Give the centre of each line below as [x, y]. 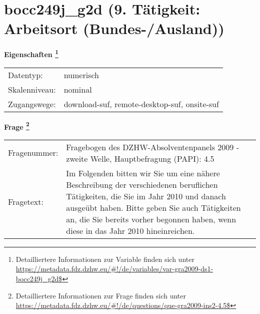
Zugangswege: [32, 104]
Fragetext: [26, 202]
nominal [78, 89]
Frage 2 [17, 126]
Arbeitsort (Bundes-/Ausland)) [114, 28]
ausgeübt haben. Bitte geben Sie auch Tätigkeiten [153, 207]
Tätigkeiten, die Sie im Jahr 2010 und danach [146, 196]
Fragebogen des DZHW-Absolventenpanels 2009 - [152, 147]
